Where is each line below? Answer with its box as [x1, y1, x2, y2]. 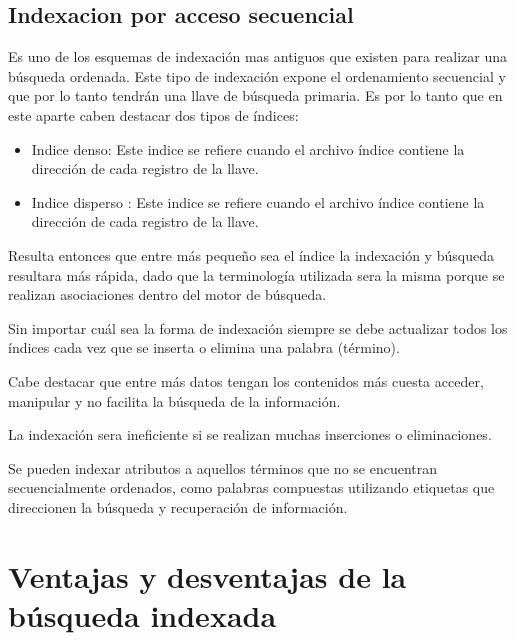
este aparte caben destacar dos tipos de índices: [8, 104, 299, 125]
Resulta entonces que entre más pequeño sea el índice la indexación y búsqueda [8, 244, 494, 265]
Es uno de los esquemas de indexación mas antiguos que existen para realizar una [8, 46, 507, 67]
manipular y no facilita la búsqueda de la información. [8, 390, 341, 411]
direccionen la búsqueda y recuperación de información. [8, 496, 348, 517]
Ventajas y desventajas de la [8, 555, 407, 596]
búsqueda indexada [8, 594, 277, 635]
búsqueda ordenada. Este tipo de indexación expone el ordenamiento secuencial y [8, 65, 506, 86]
